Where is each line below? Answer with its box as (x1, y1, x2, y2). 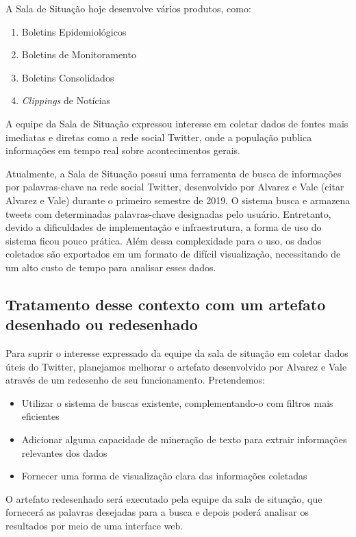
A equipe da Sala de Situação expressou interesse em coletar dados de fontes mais (5, 116, 348, 130)
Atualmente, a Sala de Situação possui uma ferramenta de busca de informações (5, 166, 342, 180)
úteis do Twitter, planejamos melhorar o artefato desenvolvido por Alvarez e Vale (5, 359, 347, 373)
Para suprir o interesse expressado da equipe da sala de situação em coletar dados (5, 346, 348, 360)
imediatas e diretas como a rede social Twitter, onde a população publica (5, 129, 312, 144)
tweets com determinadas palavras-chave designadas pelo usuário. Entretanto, (5, 206, 331, 221)
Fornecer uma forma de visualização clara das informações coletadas (21, 469, 307, 483)
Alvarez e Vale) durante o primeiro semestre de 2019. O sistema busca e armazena (5, 192, 351, 207)
